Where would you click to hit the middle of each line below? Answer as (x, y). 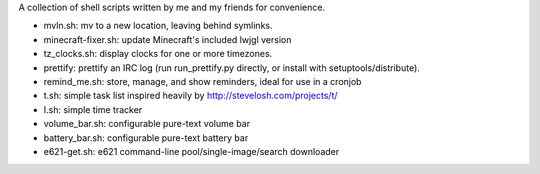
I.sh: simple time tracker (93, 109)
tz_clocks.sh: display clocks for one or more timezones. (158, 54)
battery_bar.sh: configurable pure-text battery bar (146, 137)
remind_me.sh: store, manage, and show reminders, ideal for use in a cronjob (202, 81)
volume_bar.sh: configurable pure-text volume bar (146, 124)
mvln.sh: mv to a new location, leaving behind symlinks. (158, 26)
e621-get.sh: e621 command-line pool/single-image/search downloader (191, 151)
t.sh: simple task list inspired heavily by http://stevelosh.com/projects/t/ (191, 96)
